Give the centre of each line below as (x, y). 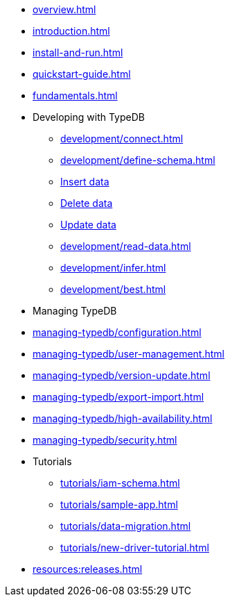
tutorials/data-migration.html (126, 526)
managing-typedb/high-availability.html (123, 418)
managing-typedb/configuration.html (117, 332)
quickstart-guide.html (82, 74)
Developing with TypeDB (89, 117)
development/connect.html (122, 139)
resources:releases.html (88, 569)
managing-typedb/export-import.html (118, 397)
